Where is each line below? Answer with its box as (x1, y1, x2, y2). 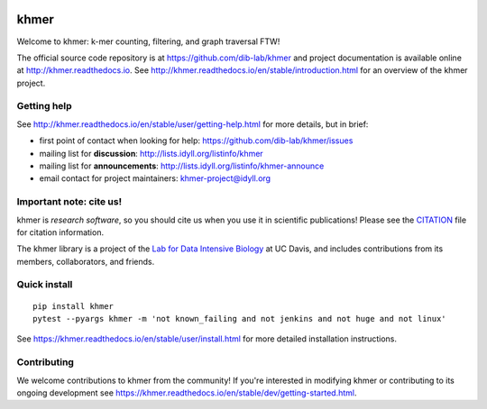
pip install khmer (32, 301, 115, 311)
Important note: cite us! (16, 195, 122, 208)
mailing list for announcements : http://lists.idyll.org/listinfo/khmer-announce (39, 160, 325, 171)
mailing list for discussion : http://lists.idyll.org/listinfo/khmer (39, 148, 263, 159)
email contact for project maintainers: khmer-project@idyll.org (39, 173, 271, 184)
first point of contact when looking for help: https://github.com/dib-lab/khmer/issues (39, 135, 354, 146)
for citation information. (16, 226, 104, 238)
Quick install (16, 278, 73, 291)
